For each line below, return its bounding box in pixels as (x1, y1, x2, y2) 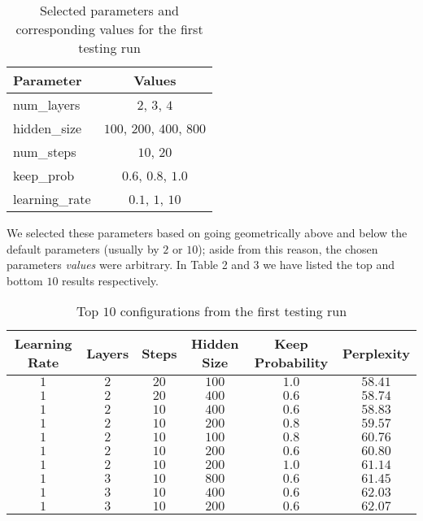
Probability (254, 353, 329, 372)
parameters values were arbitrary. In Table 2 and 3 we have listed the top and (7, 256, 395, 273)
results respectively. (62, 271, 159, 289)
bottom (7, 271, 43, 289)
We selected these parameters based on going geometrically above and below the (7, 224, 408, 241)
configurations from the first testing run (120, 302, 347, 321)
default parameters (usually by (7, 240, 159, 257)
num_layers (13, 95, 81, 114)
